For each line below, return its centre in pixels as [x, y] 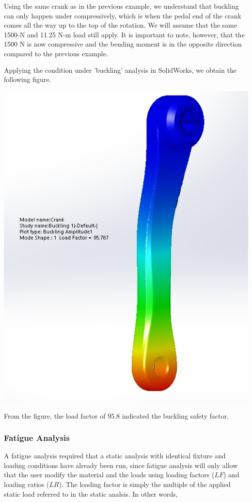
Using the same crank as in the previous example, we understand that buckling [121, 6]
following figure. [28, 79]
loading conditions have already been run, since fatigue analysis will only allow [121, 465]
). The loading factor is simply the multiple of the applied [145, 484]
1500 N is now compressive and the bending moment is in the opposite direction [123, 44]
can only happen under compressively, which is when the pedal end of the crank [123, 15]
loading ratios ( [27, 484]
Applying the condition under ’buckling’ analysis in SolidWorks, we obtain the [120, 70]
